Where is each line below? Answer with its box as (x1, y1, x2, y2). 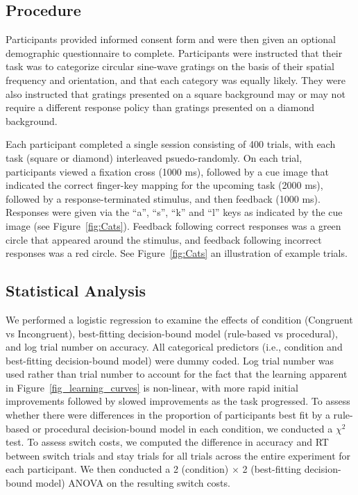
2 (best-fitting (242, 462, 301, 476)
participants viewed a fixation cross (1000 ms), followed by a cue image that (6, 164, 329, 178)
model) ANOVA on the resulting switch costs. (35, 476, 230, 490)
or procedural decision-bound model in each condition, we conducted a (32, 421, 333, 435)
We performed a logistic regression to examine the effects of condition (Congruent (6, 312, 353, 326)
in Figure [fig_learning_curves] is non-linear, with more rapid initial (6, 380, 298, 394)
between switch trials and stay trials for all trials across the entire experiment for (6, 448, 351, 462)
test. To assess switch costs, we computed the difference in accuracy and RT (6, 435, 329, 449)
